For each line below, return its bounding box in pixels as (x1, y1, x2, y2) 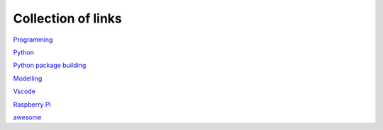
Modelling (13, 74, 43, 83)
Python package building (13, 61, 87, 70)
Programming (13, 35, 53, 44)
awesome (13, 113, 42, 122)
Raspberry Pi (13, 100, 51, 109)
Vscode (13, 87, 35, 95)
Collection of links (13, 11, 122, 26)
